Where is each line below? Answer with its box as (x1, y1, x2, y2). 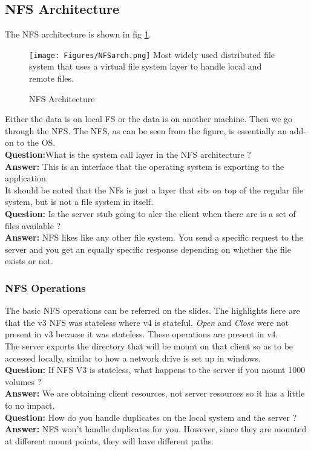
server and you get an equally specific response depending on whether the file (5, 242, 291, 255)
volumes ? (5, 375, 42, 388)
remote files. (29, 72, 74, 85)
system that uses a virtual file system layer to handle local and (29, 60, 262, 73)
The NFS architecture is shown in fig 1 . (5, 28, 151, 41)
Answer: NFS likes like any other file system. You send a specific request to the (5, 231, 303, 244)
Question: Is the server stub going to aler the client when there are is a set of (5, 207, 296, 219)
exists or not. (5, 255, 53, 267)
